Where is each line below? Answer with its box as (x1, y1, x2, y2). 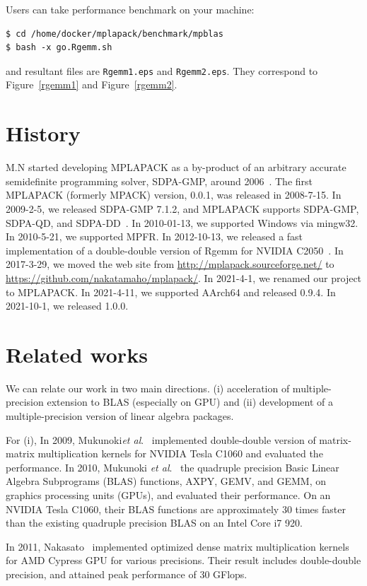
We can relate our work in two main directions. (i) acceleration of (6, 380, 290, 395)
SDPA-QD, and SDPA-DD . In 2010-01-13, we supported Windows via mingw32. (6, 215, 359, 230)
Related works (6, 339, 148, 368)
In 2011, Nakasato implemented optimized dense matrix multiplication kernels (6, 539, 349, 553)
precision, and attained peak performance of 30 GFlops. (6, 566, 247, 581)
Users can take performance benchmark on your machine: (6, 2, 255, 16)
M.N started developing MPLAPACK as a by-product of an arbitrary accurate (6, 160, 346, 175)
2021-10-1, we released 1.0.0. (6, 298, 129, 313)
